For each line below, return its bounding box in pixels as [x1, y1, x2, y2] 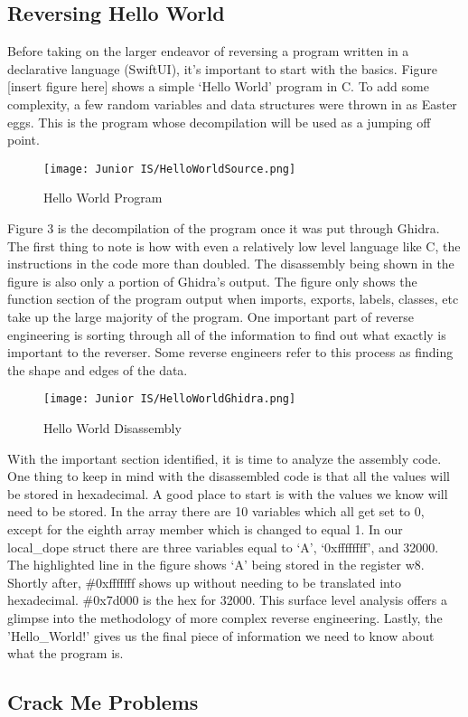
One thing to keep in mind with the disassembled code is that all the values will [7, 467, 450, 486]
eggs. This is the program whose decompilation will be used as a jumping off [7, 112, 431, 131]
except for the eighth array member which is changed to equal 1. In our [7, 519, 403, 538]
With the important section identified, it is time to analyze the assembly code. [7, 448, 442, 467]
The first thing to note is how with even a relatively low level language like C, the [7, 236, 461, 255]
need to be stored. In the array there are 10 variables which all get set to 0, [7, 502, 425, 521]
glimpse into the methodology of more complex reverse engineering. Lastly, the [7, 608, 443, 627]
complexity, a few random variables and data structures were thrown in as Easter [7, 94, 457, 113]
